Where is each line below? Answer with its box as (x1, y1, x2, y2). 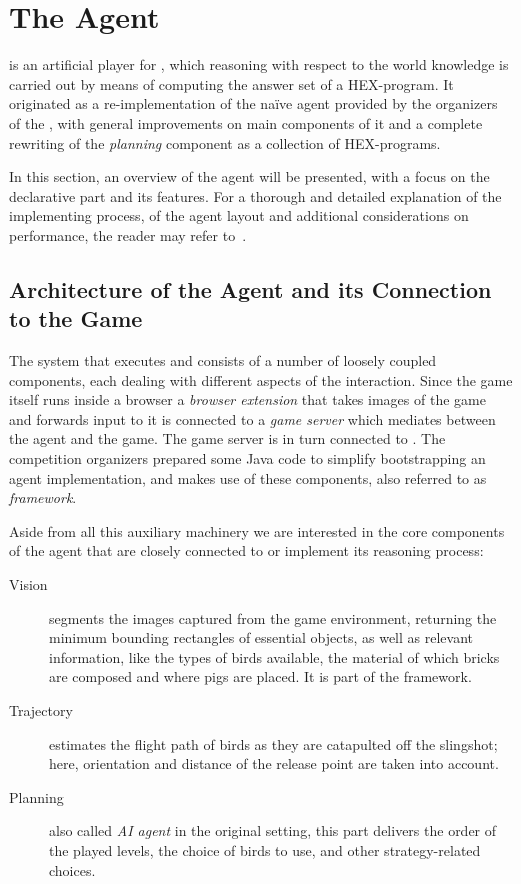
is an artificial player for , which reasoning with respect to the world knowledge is (9, 54, 509, 75)
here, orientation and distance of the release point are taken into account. (49, 753, 499, 774)
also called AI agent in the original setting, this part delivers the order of (49, 820, 497, 841)
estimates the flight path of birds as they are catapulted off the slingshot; (49, 733, 498, 754)
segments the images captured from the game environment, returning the (49, 607, 497, 628)
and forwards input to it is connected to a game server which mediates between (9, 408, 496, 429)
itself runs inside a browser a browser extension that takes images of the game (9, 389, 486, 410)
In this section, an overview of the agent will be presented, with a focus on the (9, 166, 490, 187)
